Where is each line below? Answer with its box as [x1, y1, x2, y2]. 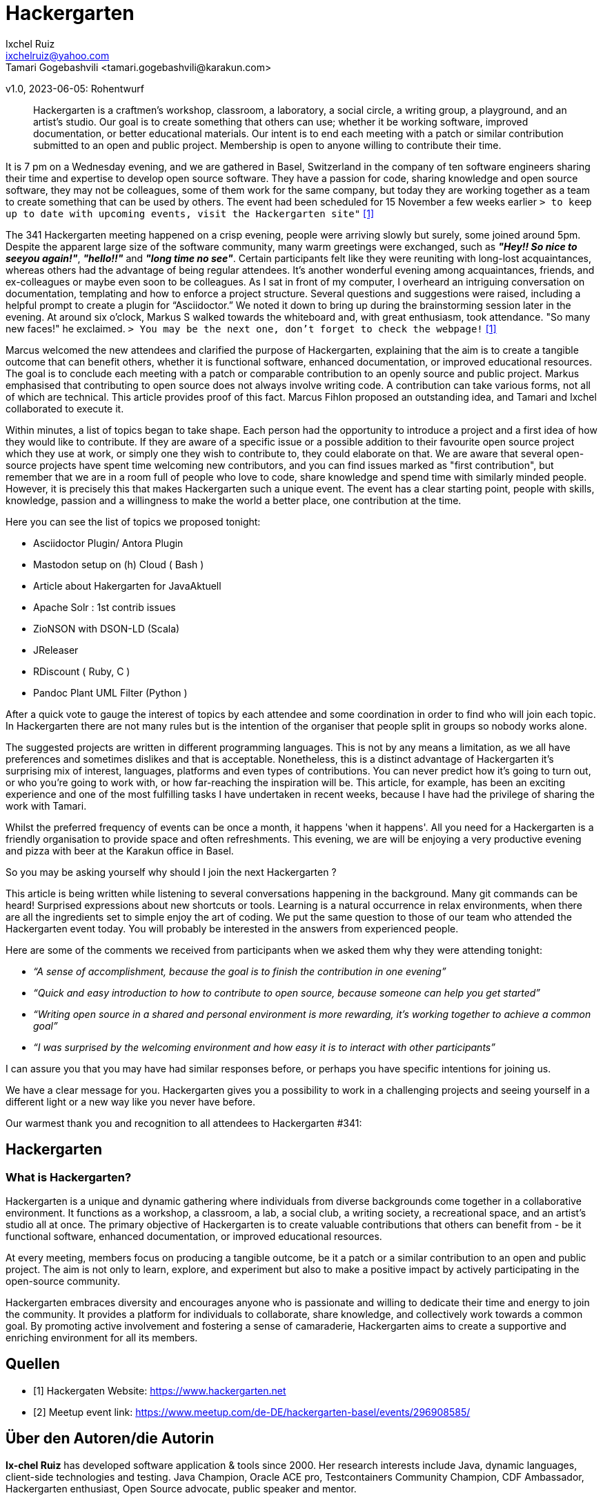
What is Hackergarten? [6, 1170, 132, 1184]
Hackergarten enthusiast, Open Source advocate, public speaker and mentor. [6, 1482, 357, 1494]
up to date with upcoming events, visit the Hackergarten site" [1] [6, 207, 375, 219]
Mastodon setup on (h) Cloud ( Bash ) [33, 558, 204, 570]
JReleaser [33, 643, 79, 656]
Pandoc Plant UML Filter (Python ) [33, 686, 188, 699]
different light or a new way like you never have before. [6, 1095, 255, 1108]
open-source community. [6, 1274, 121, 1287]
